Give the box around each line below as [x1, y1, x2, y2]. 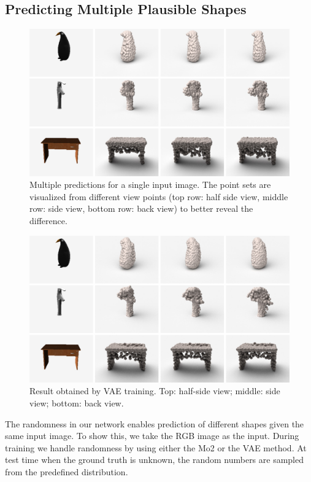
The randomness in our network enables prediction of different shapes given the [5, 417, 304, 430]
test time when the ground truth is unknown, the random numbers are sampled [5, 453, 304, 466]
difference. [29, 214, 67, 227]
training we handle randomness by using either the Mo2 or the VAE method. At [5, 441, 307, 454]
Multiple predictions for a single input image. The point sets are [29, 178, 271, 191]
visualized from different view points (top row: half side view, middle [29, 190, 288, 203]
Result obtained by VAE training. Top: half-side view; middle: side [29, 384, 280, 397]
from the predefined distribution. [5, 465, 128, 478]
